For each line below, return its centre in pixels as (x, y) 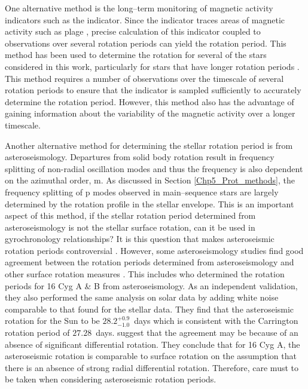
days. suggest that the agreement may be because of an (197, 333)
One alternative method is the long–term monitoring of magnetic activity (139, 8)
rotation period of (37, 333)
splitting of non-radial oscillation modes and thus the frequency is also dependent (154, 168)
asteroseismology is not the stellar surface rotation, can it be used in (130, 227)
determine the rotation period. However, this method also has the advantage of (150, 101)
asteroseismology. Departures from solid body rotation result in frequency (140, 157)
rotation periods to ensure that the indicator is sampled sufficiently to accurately (153, 90)
